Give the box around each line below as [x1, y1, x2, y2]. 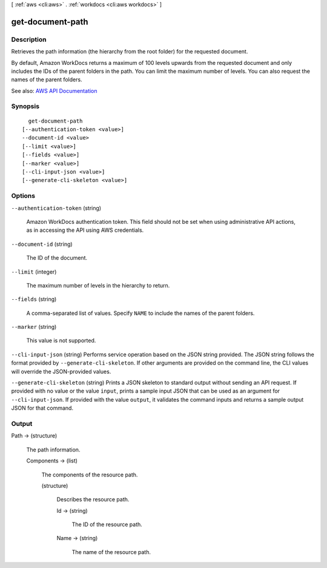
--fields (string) [11, 296, 57, 303]
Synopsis [11, 102, 39, 110]
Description [11, 35, 47, 44]
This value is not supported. [26, 337, 96, 344]
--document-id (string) [11, 240, 73, 248]
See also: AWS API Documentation [11, 87, 97, 94]
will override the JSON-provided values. [11, 368, 111, 375]
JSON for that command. [11, 404, 74, 412]
